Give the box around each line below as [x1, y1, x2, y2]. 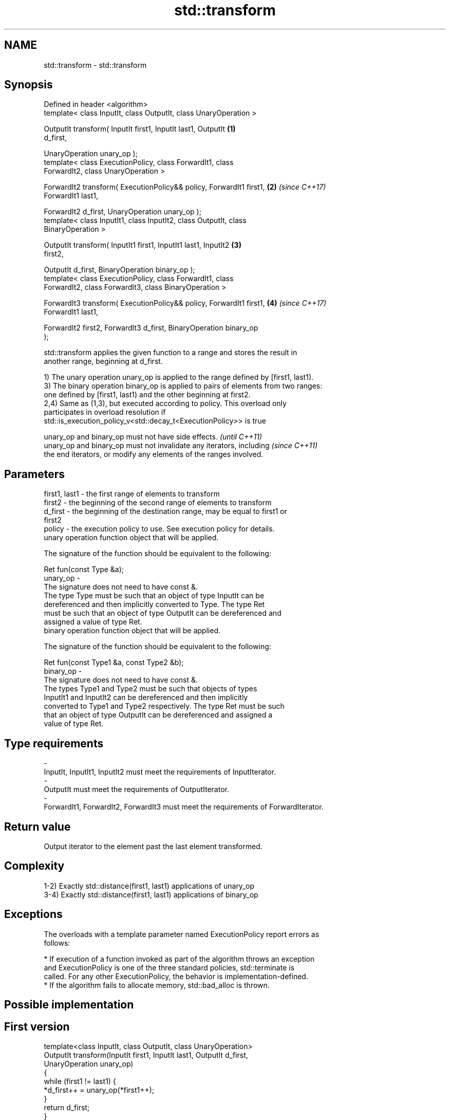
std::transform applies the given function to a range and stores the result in [44, 348, 297, 357]
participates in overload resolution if [44, 408, 166, 417]
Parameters [4, 467, 65, 481]
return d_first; [44, 1103, 90, 1112]
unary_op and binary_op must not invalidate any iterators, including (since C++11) [44, 441, 317, 450]
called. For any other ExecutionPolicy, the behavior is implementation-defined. [44, 971, 308, 981]
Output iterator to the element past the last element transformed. [44, 841, 262, 851]
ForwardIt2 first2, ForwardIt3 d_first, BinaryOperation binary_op [44, 323, 258, 333]
